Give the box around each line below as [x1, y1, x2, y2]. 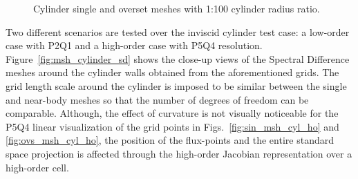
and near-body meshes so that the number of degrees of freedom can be [6, 92, 309, 106]
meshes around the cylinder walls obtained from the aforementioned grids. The [6, 65, 339, 79]
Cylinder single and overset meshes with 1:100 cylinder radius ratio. [33, 1, 320, 15]
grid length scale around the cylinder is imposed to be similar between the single [6, 78, 347, 93]
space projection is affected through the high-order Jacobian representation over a [6, 146, 352, 160]
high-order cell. [6, 160, 69, 174]
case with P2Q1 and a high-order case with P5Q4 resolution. [6, 38, 263, 53]
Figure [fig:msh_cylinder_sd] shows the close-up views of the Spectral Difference [6, 51, 350, 66]
